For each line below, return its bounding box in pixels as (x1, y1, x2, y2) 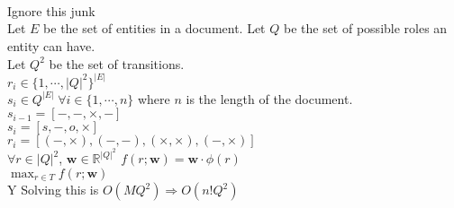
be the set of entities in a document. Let (43, 19, 266, 38)
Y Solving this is (7, 180, 99, 199)
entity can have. (7, 36, 95, 55)
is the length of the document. (186, 89, 353, 108)
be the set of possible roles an (283, 19, 448, 38)
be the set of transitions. (49, 54, 185, 73)
